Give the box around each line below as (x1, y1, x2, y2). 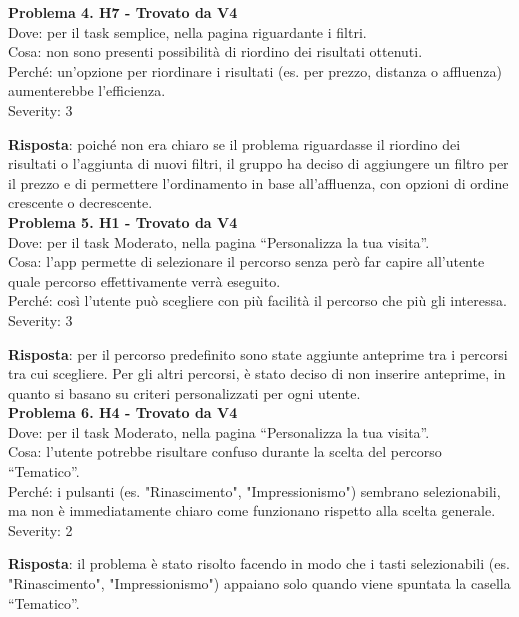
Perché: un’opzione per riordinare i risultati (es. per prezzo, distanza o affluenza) (8, 60, 502, 81)
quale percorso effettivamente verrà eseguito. (8, 270, 281, 291)
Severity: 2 (8, 519, 73, 540)
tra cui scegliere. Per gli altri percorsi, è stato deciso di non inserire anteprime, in (8, 363, 506, 384)
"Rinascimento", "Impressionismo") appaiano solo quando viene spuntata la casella (8, 573, 511, 594)
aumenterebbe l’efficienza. (8, 80, 166, 101)
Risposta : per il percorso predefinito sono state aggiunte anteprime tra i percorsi (8, 343, 508, 364)
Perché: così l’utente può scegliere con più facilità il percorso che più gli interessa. (8, 290, 507, 311)
